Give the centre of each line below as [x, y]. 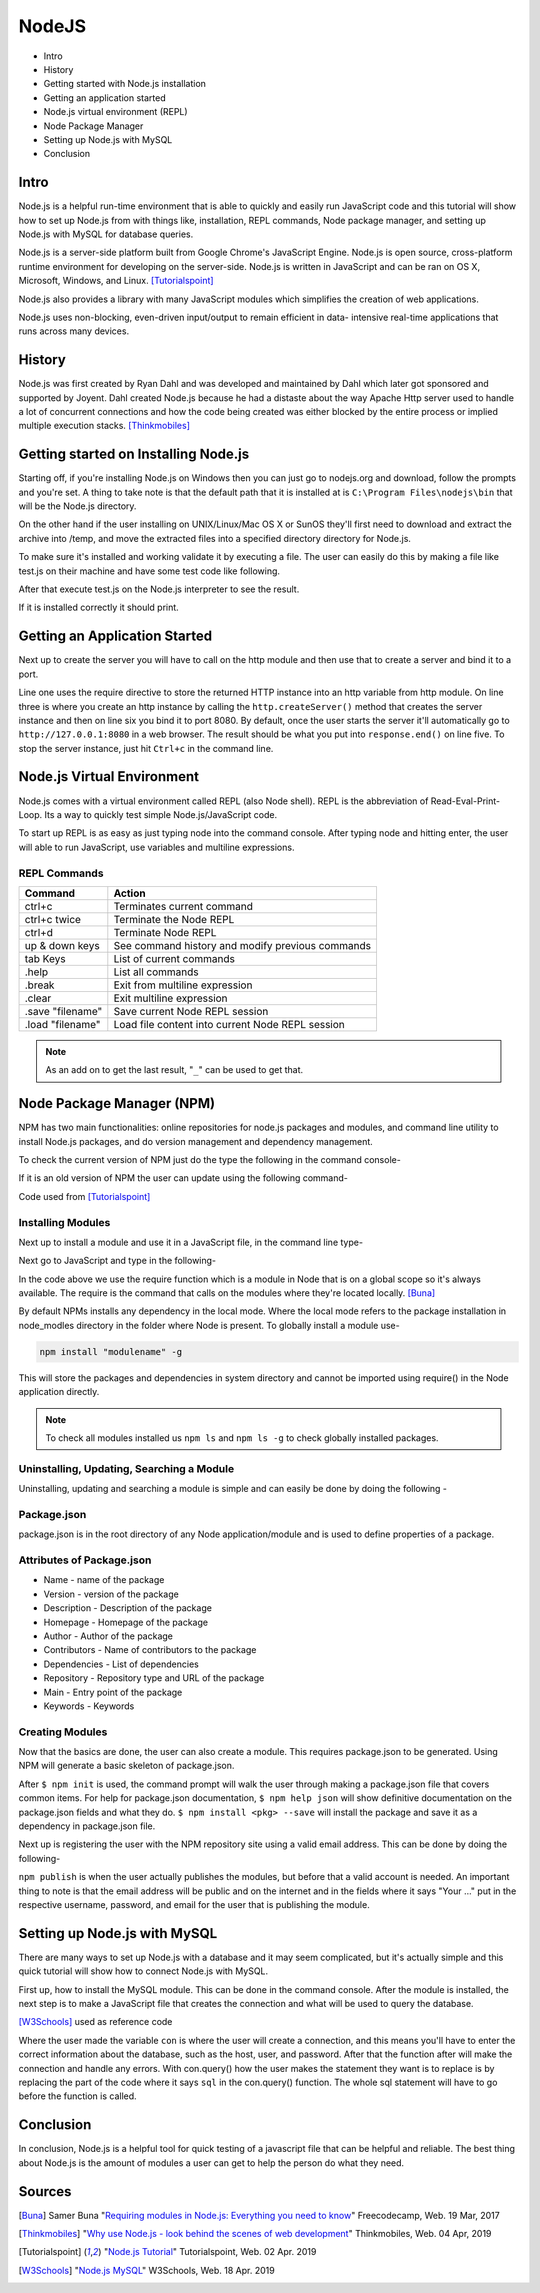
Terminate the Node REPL [174, 919]
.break [39, 985]
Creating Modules [63, 1732]
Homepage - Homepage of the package [126, 1622]
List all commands [156, 972]
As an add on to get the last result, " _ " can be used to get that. [174, 1070]
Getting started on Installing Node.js [134, 454]
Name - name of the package [104, 1580]
